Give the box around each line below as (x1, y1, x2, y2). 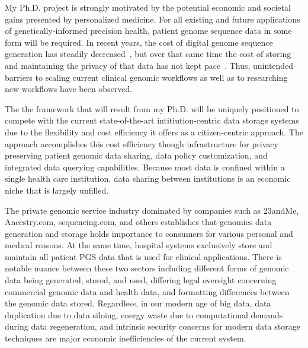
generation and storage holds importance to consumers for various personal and (5, 227, 293, 239)
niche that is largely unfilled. (5, 184, 109, 196)
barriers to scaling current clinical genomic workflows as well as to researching (5, 71, 288, 83)
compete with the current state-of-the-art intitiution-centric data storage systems (5, 114, 299, 126)
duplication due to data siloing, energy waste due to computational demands (5, 308, 283, 321)
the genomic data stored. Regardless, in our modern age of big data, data (5, 297, 271, 309)
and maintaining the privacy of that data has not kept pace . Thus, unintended (5, 59, 294, 71)
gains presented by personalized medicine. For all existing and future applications (5, 12, 300, 25)
